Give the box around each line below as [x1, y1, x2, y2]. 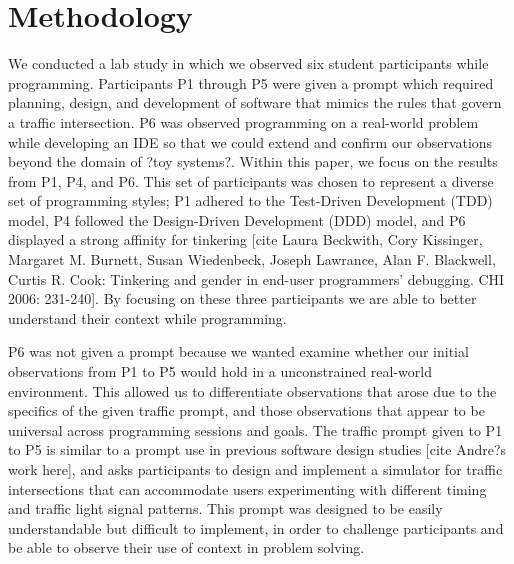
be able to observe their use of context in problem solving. [8, 537, 365, 558]
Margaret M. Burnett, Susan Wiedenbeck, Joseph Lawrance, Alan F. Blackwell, [8, 249, 496, 270]
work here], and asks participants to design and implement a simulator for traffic [8, 459, 503, 479]
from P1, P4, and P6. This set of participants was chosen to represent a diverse [8, 170, 494, 191]
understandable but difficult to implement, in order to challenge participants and [8, 517, 504, 538]
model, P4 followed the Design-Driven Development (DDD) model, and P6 [8, 209, 466, 230]
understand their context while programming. [8, 307, 287, 328]
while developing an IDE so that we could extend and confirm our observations [8, 131, 493, 152]
